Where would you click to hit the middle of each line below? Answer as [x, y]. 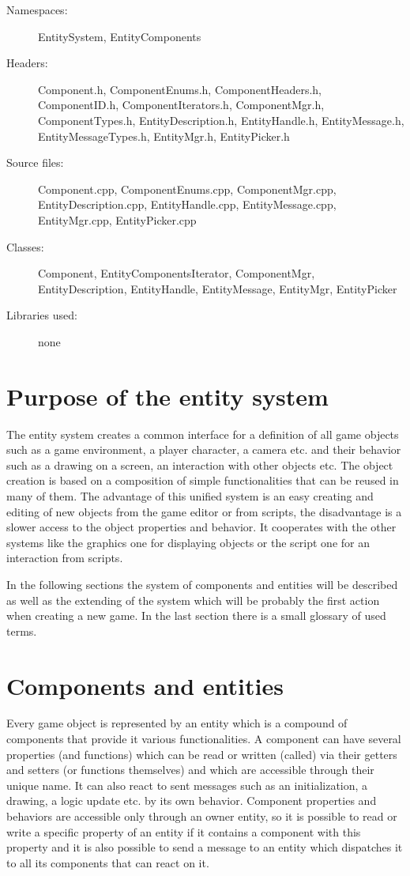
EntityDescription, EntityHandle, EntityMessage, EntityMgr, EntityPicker [218, 288]
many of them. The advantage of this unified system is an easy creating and [190, 496]
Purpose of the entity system [167, 396]
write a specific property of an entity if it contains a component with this [184, 831]
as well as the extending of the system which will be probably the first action [193, 600]
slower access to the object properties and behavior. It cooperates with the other [201, 527]
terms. [22, 631]
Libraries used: [42, 315]
